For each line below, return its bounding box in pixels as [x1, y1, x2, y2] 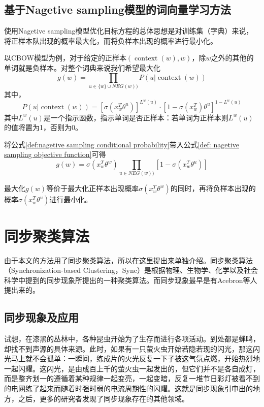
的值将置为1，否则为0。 [4, 122, 82, 133]
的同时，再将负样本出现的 [170, 183, 256, 194]
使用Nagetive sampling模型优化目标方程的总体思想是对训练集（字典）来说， [4, 25, 253, 36]
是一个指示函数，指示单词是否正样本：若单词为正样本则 [43, 112, 228, 122]
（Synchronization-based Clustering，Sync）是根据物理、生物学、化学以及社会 [4, 265, 258, 275]
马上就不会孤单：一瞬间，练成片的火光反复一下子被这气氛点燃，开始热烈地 [11, 353, 260, 364]
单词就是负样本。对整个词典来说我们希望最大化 [4, 62, 160, 73]
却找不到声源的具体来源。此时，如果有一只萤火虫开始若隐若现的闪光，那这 [4, 343, 253, 354]
